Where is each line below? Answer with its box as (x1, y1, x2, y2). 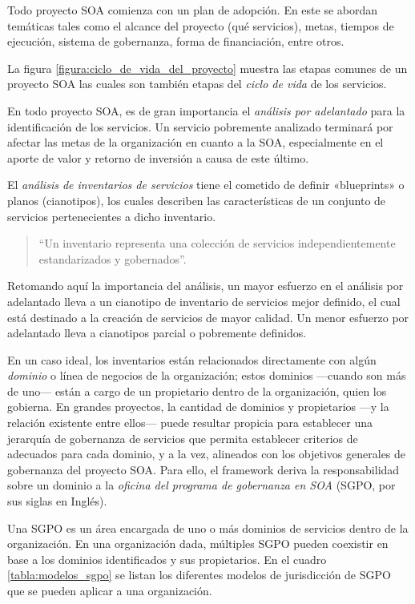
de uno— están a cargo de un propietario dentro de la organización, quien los (7, 382, 387, 399)
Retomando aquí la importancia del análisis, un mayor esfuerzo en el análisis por (7, 277, 404, 294)
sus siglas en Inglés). (7, 493, 107, 509)
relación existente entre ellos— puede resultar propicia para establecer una (7, 414, 373, 431)
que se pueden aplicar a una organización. (7, 582, 212, 598)
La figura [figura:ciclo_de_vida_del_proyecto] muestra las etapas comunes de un (7, 59, 408, 76)
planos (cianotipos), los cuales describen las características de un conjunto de (7, 191, 386, 208)
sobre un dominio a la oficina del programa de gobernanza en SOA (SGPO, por (7, 477, 396, 493)
